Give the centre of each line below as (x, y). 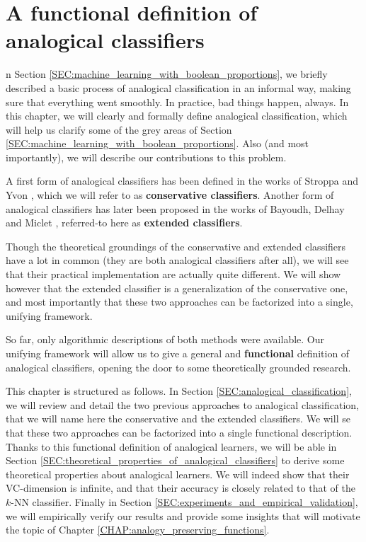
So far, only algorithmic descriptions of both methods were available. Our (165, 339)
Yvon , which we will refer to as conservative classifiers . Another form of (170, 195)
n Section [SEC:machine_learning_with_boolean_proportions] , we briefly (167, 74)
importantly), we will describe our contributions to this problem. (146, 157)
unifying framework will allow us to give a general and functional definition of (178, 353)
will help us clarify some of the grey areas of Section (119, 129)
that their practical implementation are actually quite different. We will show (173, 274)
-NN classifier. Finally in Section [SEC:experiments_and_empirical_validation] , (184, 501)
